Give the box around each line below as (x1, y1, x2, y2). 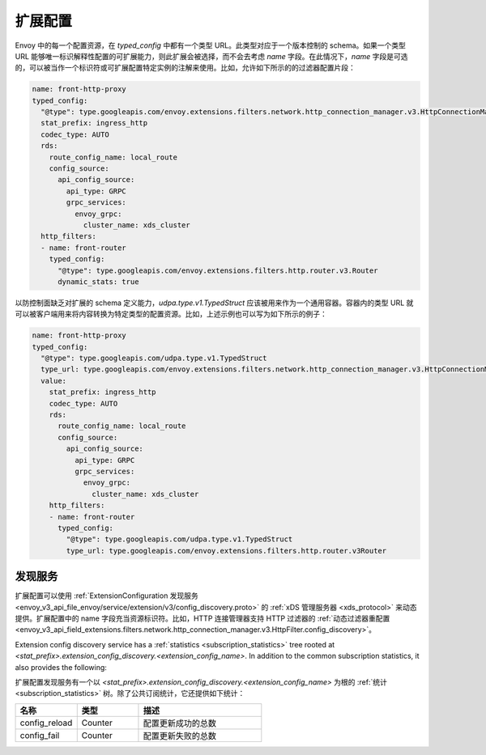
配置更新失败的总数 (143, 730, 216, 741)
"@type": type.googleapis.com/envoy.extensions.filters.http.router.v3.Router (58, 265, 378, 275)
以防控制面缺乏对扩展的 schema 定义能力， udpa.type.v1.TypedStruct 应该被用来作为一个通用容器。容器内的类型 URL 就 (15, 298, 414, 308)
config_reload (19, 717, 73, 728)
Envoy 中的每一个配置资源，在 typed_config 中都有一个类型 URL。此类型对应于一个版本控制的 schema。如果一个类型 (15, 40, 407, 50)
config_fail (19, 729, 60, 740)
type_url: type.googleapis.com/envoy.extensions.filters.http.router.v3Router (66, 546, 387, 555)
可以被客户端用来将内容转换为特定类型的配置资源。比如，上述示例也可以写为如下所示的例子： (15, 309, 327, 319)
